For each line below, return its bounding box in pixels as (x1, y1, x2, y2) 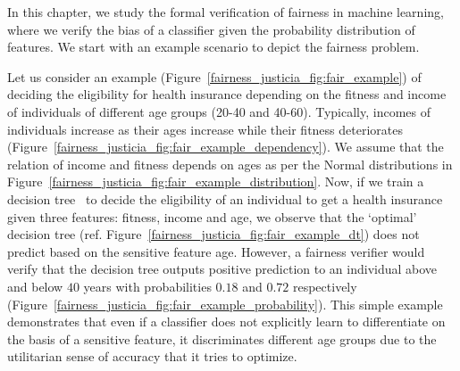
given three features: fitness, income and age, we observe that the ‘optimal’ (7, 207, 417, 226)
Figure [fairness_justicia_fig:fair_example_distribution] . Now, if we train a (7, 172, 424, 191)
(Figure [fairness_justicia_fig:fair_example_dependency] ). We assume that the (7, 137, 444, 156)
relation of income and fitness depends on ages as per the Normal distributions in (7, 154, 453, 173)
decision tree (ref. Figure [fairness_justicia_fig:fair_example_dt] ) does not (7, 225, 420, 243)
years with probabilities (83, 276, 212, 295)
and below (7, 276, 63, 295)
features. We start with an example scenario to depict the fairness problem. (7, 37, 420, 56)
